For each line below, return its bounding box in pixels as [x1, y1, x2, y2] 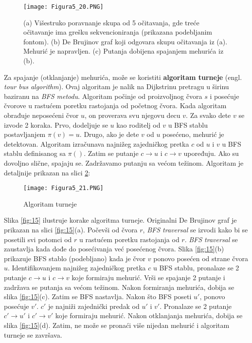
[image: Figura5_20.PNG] [23, 3, 104, 10]
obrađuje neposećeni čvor [4, 110, 79, 120]
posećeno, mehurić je [162, 129, 224, 139]
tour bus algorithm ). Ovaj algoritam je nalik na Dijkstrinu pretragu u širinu [4, 81, 229, 92]
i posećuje [210, 91, 239, 101]
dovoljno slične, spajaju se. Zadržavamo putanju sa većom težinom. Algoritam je [4, 157, 244, 168]
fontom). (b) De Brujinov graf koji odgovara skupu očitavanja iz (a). [23, 36, 228, 46]
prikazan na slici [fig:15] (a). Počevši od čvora [4, 225, 138, 234]
